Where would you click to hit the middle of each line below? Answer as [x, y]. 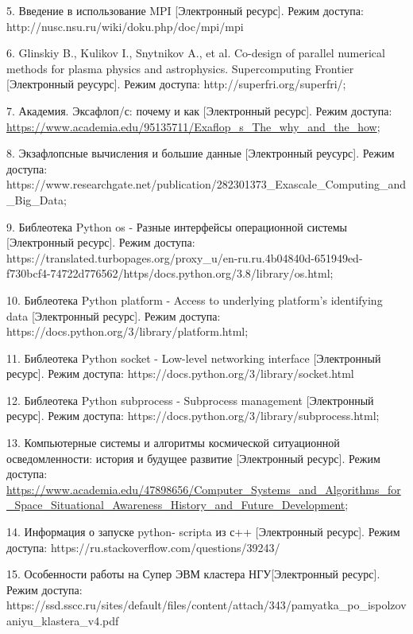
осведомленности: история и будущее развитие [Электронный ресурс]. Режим [193, 458]
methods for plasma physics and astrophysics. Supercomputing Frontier [180, 68]
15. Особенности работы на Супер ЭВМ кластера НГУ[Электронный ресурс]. [193, 574]
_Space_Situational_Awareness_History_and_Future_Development [176, 505]
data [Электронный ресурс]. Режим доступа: [114, 315]
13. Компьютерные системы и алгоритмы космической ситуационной [173, 443]
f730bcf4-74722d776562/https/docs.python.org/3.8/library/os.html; [170, 273]
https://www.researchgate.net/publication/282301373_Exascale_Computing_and [206, 184]
